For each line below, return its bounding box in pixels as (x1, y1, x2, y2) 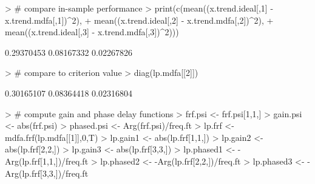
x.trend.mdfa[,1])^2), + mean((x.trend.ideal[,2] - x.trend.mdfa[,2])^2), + (5, 13, 274, 26)
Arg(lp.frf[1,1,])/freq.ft (5, 154, 89, 167)
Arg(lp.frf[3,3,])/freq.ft (5, 166, 89, 179)
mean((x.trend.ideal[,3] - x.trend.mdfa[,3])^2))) (5, 26, 179, 38)
